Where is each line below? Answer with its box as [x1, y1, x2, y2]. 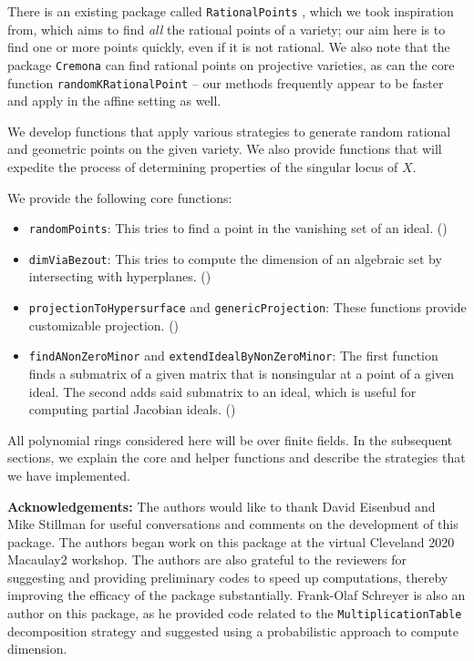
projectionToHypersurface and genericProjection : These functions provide [28, 298, 467, 317]
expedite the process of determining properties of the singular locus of [7, 157, 398, 176]
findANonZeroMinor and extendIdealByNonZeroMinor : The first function [28, 346, 438, 365]
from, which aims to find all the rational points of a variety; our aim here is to [7, 19, 446, 38]
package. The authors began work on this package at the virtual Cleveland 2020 [7, 532, 455, 551]
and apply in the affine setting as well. [7, 91, 222, 110]
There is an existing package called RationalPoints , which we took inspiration [7, 2, 454, 20]
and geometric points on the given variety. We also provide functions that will [7, 139, 442, 158]
